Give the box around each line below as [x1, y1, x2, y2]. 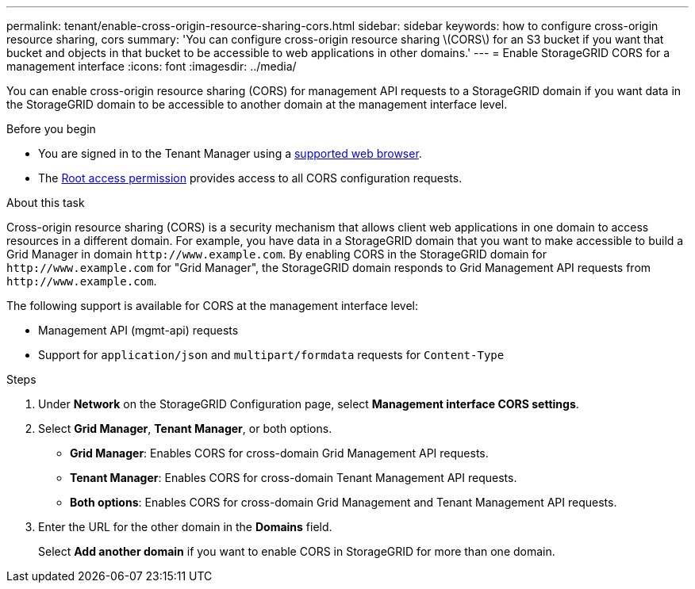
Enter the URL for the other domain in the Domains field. [38, 520, 332, 534]
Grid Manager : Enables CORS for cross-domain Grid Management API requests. [70, 446, 489, 460]
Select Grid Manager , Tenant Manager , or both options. [38, 422, 332, 435]
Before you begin [6, 122, 96, 136]
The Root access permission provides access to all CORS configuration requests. [38, 171, 463, 185]
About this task [6, 196, 85, 209]
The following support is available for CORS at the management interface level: [6, 299, 419, 312]
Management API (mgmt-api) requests [38, 323, 239, 337]
